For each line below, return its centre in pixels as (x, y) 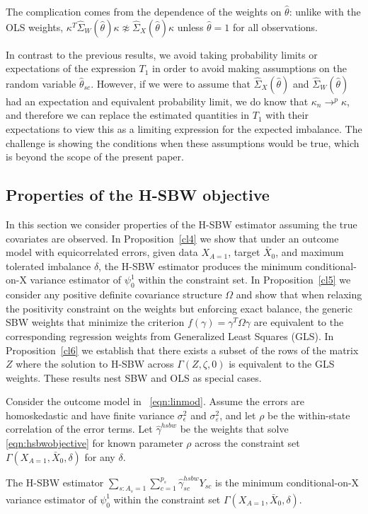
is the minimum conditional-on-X (287, 482)
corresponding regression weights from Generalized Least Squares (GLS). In (170, 335)
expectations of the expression (71, 68)
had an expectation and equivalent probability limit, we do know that (157, 101)
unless (190, 27)
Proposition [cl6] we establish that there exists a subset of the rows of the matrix (182, 350)
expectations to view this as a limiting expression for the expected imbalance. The (184, 128)
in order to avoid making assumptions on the (249, 68)
